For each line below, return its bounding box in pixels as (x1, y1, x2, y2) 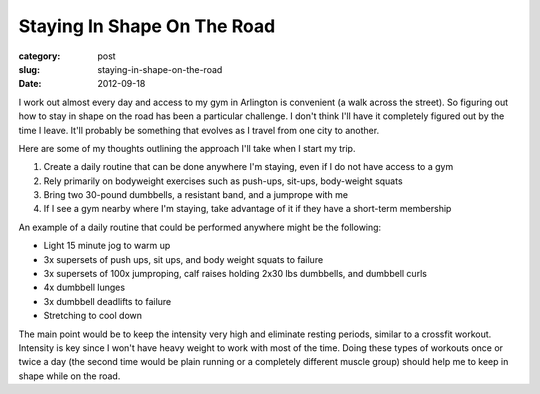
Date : (18, 78, 42, 90)
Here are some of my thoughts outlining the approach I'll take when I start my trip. (18, 142, 356, 154)
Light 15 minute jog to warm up (43, 240, 171, 252)
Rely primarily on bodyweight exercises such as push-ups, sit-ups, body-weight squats (43, 175, 404, 187)
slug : (18, 63, 40, 75)
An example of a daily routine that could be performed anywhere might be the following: (18, 221, 382, 233)
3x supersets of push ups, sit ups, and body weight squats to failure (43, 253, 324, 265)
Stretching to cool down (43, 310, 143, 322)
